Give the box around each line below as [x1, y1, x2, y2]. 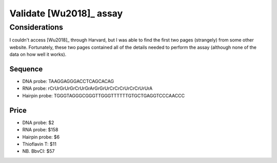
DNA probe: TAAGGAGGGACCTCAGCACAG [22, 78, 114, 85]
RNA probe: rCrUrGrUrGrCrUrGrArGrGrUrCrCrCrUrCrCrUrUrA [22, 85, 153, 92]
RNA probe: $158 [22, 127, 58, 133]
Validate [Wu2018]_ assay [9, 8, 123, 19]
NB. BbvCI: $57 [22, 148, 55, 154]
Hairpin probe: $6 [22, 134, 60, 140]
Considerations [9, 23, 64, 32]
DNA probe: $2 [22, 119, 54, 126]
